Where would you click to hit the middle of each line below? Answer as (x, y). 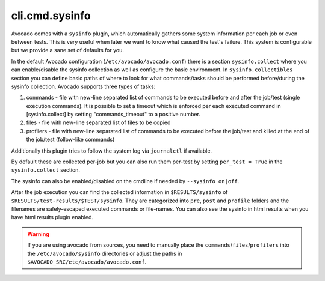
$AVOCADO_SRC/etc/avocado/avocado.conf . (87, 262)
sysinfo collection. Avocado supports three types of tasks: (83, 86)
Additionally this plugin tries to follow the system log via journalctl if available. (112, 151)
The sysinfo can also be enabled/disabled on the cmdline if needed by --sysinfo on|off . (125, 181)
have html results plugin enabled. (52, 217)
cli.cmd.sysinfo (51, 16)
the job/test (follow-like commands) (70, 140)
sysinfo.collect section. (46, 170)
